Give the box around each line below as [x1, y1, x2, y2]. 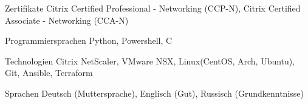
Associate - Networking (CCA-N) [5, 13, 129, 26]
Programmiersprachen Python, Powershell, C [5, 34, 173, 47]
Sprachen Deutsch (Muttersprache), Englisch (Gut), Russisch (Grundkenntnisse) [5, 86, 304, 99]
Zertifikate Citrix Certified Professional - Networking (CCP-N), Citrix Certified [5, 2, 301, 14]
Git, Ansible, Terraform [5, 66, 93, 79]
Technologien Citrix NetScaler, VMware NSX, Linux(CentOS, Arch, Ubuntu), [5, 54, 295, 67]
